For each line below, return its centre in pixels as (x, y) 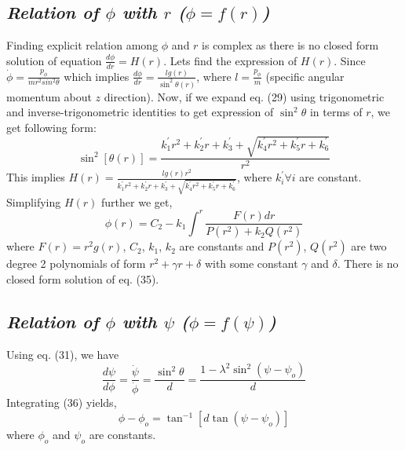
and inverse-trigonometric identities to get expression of (140, 112)
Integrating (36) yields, (62, 402)
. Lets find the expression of (230, 60)
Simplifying (34, 201)
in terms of (336, 112)
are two (369, 246)
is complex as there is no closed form (290, 45)
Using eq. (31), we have (63, 354)
